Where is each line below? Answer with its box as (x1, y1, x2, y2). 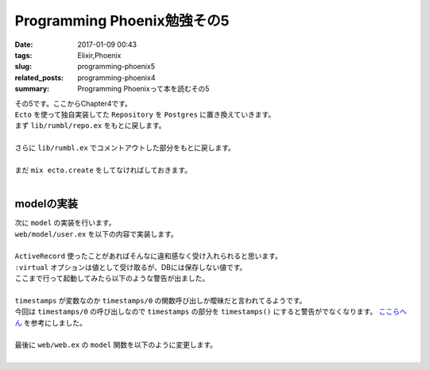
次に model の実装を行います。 (14, 218, 116, 228)
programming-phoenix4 (77, 72, 156, 83)
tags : (14, 50, 33, 60)
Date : (14, 40, 33, 49)
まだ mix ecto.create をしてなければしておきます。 (14, 165, 192, 175)
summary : (14, 84, 50, 94)
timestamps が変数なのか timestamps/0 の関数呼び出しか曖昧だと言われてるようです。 (14, 295, 307, 305)
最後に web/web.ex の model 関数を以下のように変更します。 (14, 340, 218, 349)
